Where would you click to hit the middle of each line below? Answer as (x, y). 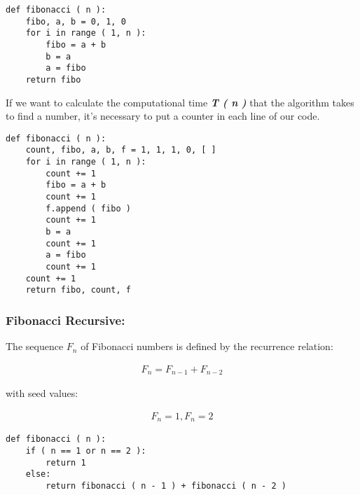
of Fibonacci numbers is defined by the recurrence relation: (207, 346)
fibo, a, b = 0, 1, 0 (76, 21)
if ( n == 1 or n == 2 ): (86, 451)
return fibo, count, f (78, 290)
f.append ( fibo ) (88, 208)
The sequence (35, 346)
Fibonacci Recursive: (65, 320)
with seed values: (42, 393)
